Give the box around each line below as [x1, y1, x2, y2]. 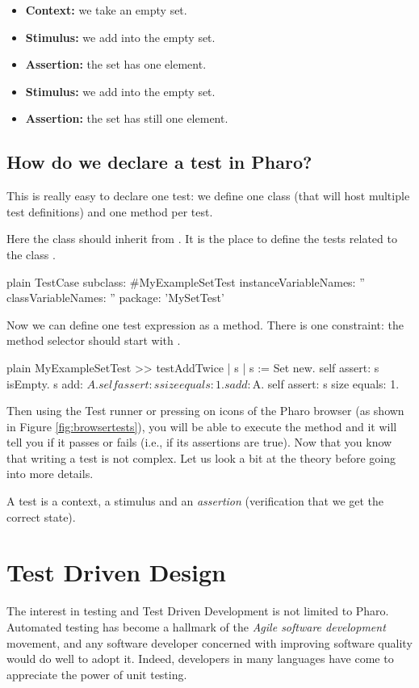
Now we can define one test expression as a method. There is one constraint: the [6, 316, 404, 333]
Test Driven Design [6, 556, 226, 589]
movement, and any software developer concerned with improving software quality [6, 634, 413, 651]
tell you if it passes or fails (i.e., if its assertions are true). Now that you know [6, 434, 392, 451]
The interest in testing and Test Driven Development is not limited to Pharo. [6, 602, 389, 619]
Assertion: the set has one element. [25, 56, 207, 73]
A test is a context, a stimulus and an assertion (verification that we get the [6, 493, 384, 510]
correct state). [6, 508, 76, 525]
